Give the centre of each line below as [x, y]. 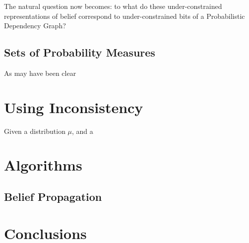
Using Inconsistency [74, 107]
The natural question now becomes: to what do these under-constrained [113, 6]
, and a [83, 131]
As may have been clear [40, 73]
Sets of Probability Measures [80, 52]
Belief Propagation [53, 197]
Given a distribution [35, 131]
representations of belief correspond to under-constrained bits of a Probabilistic [124, 16]
